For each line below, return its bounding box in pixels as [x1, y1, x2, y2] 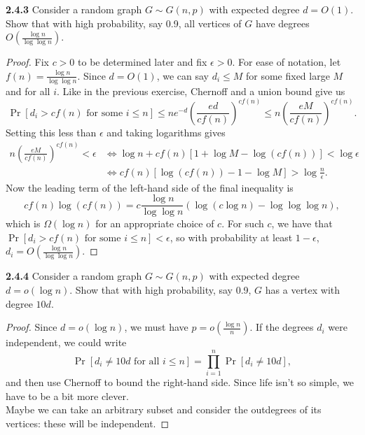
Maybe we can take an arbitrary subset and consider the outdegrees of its [6, 402, 322, 417]
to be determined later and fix [78, 55, 207, 69]
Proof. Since [6, 320, 57, 334]
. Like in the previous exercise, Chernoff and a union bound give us [56, 83, 345, 98]
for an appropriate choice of [95, 216, 214, 231]
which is [6, 216, 41, 231]
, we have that [271, 216, 333, 231]
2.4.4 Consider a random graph [6, 269, 142, 283]
